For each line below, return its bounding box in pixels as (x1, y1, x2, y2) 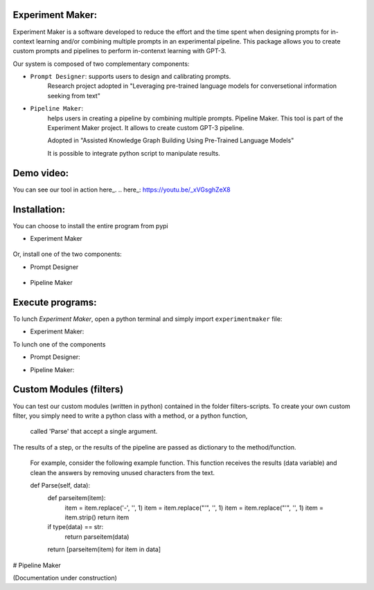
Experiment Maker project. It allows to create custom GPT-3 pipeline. (47, 124, 244, 132)
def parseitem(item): (47, 494, 107, 502)
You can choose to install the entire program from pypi (12, 221, 169, 230)
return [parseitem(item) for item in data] (47, 545, 161, 553)
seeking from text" (47, 91, 100, 100)
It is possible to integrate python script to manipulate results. (47, 149, 221, 157)
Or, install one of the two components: (12, 250, 123, 259)
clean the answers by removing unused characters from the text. (30, 468, 215, 477)
